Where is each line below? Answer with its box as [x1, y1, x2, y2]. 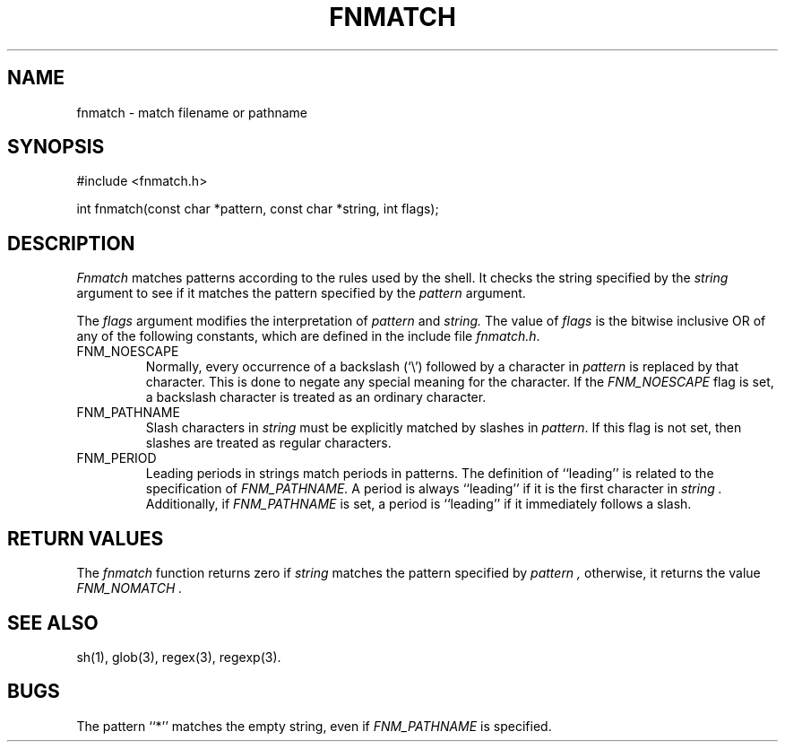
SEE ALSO [7, 611, 99, 634]
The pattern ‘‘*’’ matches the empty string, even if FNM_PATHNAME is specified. [76, 718, 552, 734]
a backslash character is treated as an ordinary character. [145, 389, 487, 405]
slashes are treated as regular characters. [145, 435, 392, 451]
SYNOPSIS [7, 135, 105, 159]
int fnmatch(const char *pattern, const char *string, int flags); [76, 201, 439, 217]
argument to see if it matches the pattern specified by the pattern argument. [76, 285, 526, 301]
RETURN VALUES [7, 527, 164, 550]
